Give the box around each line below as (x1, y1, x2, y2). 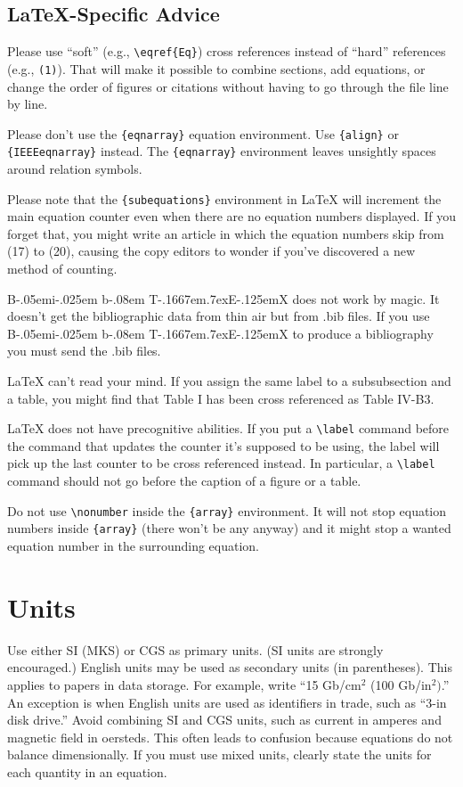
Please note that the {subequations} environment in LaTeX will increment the (7, 189, 442, 208)
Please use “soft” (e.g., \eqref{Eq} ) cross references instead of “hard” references (7, 42, 446, 61)
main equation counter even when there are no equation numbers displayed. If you (7, 207, 456, 225)
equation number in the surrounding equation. (7, 537, 259, 555)
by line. (7, 94, 48, 113)
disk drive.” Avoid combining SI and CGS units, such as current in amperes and (7, 710, 442, 729)
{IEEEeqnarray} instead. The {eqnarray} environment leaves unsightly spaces (7, 142, 436, 160)
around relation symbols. (7, 160, 142, 178)
